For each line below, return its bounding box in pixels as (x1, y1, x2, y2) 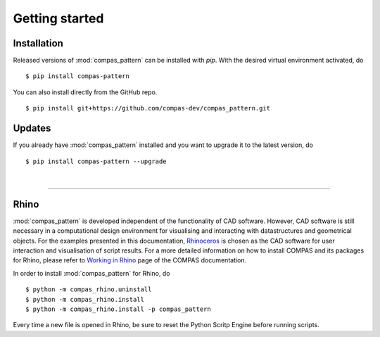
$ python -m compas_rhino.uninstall (25, 286, 152, 293)
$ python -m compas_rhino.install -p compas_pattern (25, 305, 211, 313)
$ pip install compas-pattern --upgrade (25, 157, 167, 165)
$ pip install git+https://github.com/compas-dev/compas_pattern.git (25, 104, 271, 113)
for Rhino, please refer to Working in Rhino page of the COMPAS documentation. (13, 256, 247, 265)
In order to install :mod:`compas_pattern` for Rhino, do (13, 269, 170, 277)
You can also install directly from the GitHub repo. (13, 88, 158, 96)
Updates (13, 122, 51, 134)
